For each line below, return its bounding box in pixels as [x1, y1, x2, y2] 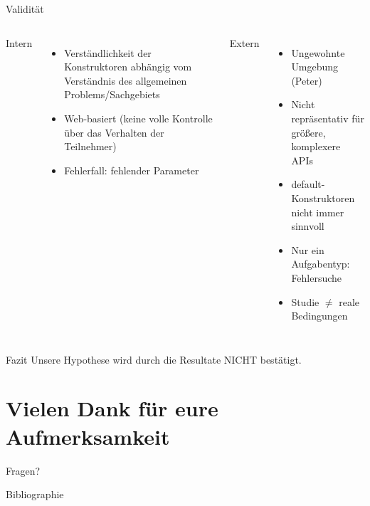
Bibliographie [6, 487, 64, 502]
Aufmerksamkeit [6, 421, 170, 450]
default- [291, 176, 325, 191]
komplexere [291, 139, 341, 154]
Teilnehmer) [64, 139, 117, 154]
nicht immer [291, 204, 344, 219]
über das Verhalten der [64, 125, 164, 139]
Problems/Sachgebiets [64, 87, 160, 102]
